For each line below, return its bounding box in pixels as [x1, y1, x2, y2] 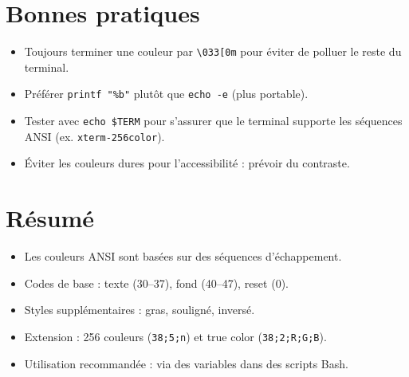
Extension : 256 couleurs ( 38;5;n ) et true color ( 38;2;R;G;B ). [24, 328, 327, 344]
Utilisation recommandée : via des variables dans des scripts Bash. [24, 355, 348, 371]
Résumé [6, 202, 95, 234]
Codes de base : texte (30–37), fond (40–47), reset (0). [24, 274, 289, 291]
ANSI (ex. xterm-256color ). [24, 128, 165, 144]
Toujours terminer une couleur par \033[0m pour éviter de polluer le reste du [24, 43, 402, 60]
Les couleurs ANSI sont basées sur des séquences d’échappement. [24, 248, 342, 265]
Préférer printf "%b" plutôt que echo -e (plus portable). [24, 85, 309, 102]
